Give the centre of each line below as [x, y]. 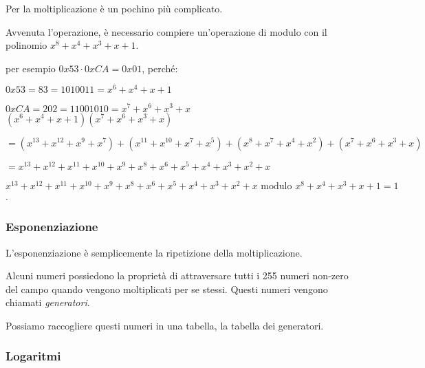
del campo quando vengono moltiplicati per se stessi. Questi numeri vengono [167, 289]
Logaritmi [33, 356]
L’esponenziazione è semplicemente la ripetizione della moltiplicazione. [154, 252]
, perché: [160, 68]
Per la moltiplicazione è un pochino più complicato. [114, 8]
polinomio [26, 45]
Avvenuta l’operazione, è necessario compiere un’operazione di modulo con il [166, 31]
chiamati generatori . [48, 302]
